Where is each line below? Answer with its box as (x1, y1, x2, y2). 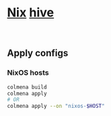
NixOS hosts (7, 68, 49, 78)
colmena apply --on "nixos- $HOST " (7, 103, 106, 110)
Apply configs (7, 47, 69, 59)
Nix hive (7, 5, 54, 21)
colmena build (7, 84, 48, 91)
